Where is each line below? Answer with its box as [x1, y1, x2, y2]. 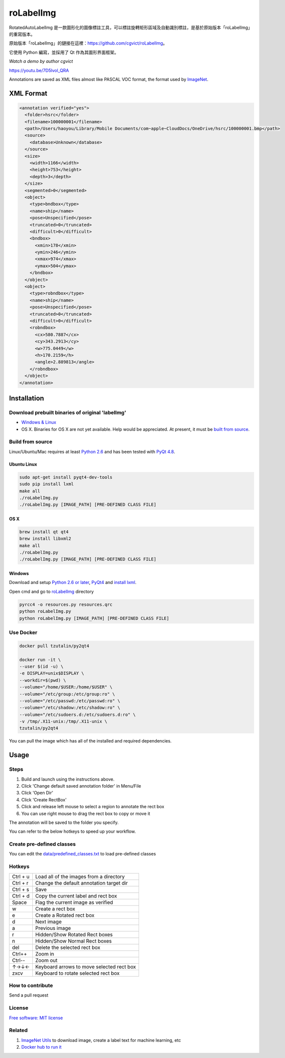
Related [9, 1027, 28, 1034]
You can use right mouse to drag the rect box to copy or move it [21, 810, 150, 817]
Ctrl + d [12, 892, 30, 899]
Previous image [35, 925, 71, 931]
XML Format [9, 89, 47, 98]
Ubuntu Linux [9, 461, 37, 467]
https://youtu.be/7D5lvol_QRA [9, 67, 69, 73]
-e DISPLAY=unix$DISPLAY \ [19, 670, 84, 676]
